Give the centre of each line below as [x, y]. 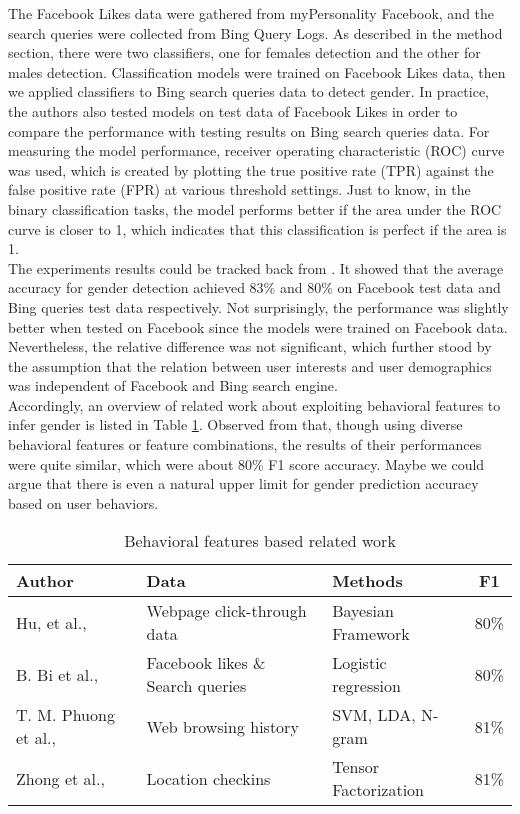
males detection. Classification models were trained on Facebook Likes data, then [257, 71]
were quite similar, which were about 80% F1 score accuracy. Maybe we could [246, 463]
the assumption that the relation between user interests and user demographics [250, 365]
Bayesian [363, 611]
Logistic [359, 663]
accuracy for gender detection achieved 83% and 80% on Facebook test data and [254, 287]
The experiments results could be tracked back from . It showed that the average [256, 267]
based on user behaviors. [83, 502]
